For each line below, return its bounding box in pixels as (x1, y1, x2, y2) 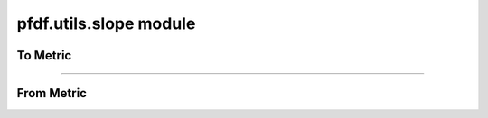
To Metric (16, 48, 72, 63)
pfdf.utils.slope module (16, 14, 196, 33)
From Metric (16, 86, 88, 101)
